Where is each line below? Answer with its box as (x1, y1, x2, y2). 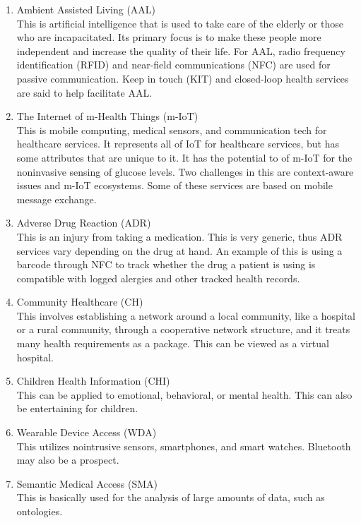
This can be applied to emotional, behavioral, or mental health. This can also (16, 387, 353, 402)
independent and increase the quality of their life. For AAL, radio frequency (16, 43, 345, 58)
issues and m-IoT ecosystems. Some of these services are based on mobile (16, 178, 333, 193)
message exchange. (16, 191, 97, 206)
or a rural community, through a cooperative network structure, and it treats (16, 322, 350, 337)
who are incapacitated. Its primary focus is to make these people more (16, 30, 321, 44)
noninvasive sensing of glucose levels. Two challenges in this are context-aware (16, 164, 354, 179)
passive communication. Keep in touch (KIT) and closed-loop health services (16, 71, 349, 85)
